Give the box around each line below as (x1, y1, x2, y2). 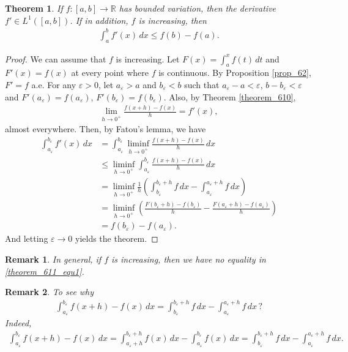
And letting (5, 232, 48, 245)
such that (184, 78, 220, 91)
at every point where (71, 66, 149, 79)
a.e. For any (31, 78, 76, 91)
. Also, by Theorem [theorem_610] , (163, 90, 296, 103)
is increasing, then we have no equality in (111, 252, 266, 265)
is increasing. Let (116, 52, 180, 65)
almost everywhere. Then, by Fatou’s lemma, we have (5, 122, 206, 135)
